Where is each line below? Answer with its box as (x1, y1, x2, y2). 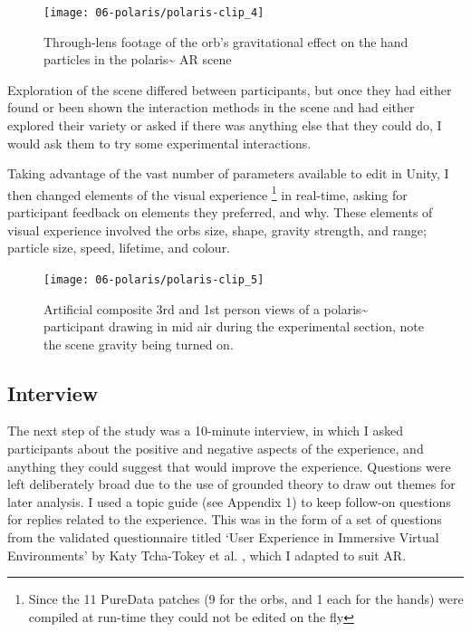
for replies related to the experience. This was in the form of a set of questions (7, 510, 442, 529)
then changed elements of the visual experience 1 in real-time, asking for (7, 182, 408, 204)
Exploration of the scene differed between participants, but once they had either (7, 80, 452, 99)
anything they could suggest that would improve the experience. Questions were (7, 456, 451, 475)
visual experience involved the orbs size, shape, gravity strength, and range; (7, 220, 427, 239)
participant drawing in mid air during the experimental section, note (43, 317, 424, 336)
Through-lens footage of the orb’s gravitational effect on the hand (43, 32, 409, 51)
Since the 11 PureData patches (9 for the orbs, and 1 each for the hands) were (28, 589, 464, 608)
